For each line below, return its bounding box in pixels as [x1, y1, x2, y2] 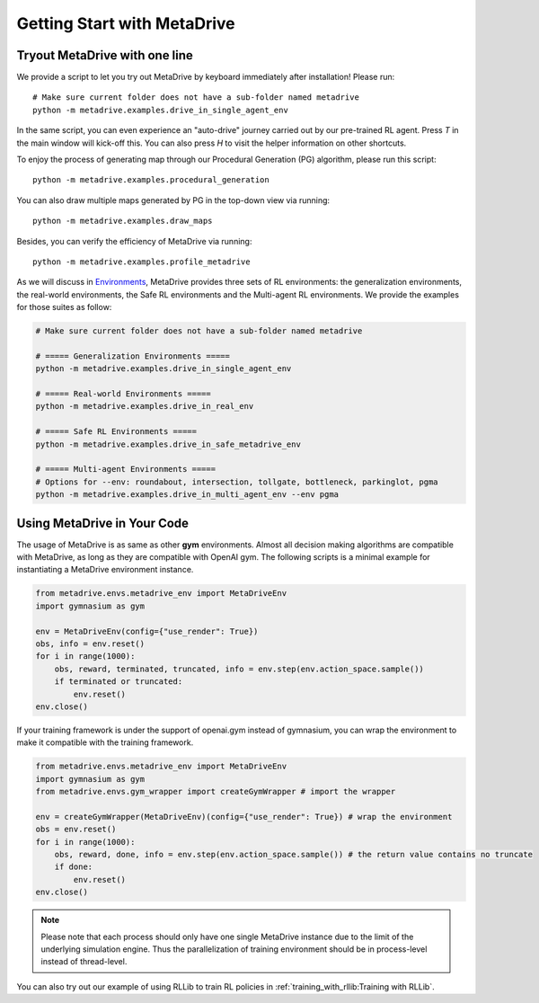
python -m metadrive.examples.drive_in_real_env [35, 401, 254, 412]
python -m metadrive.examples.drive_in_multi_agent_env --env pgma [35, 490, 340, 500]
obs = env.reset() [35, 824, 117, 835]
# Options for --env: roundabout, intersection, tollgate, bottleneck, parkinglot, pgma [35, 476, 439, 487]
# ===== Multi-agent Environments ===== [35, 464, 216, 475]
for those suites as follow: [16, 302, 112, 313]
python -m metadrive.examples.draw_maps [32, 216, 213, 226]
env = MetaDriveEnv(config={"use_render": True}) [35, 626, 259, 636]
